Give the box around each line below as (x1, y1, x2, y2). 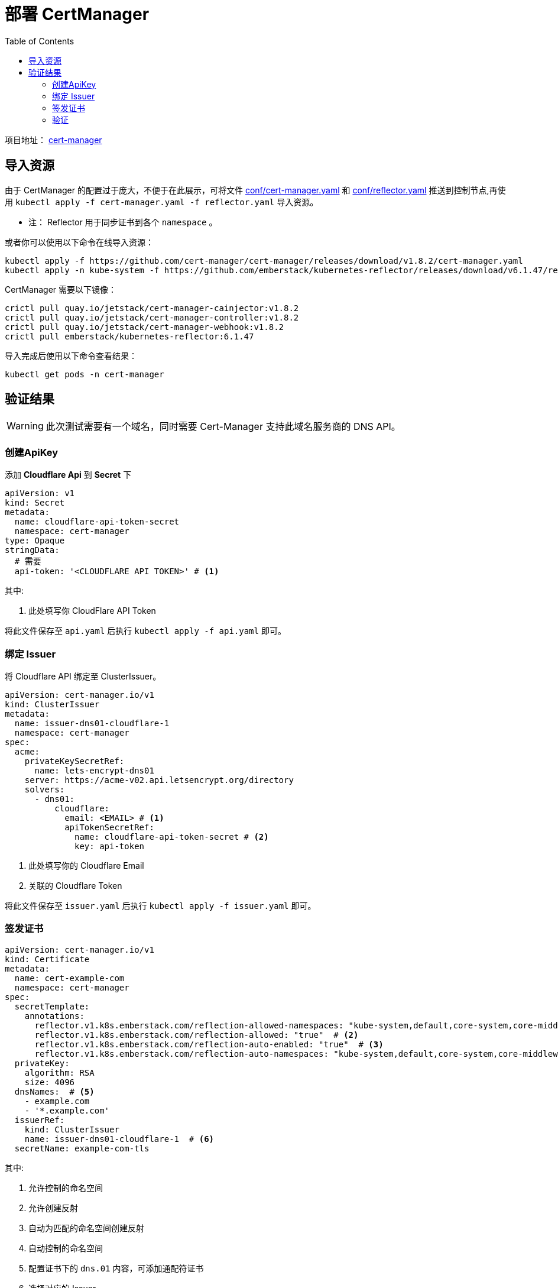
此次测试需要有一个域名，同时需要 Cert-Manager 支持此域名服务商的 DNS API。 (46, 420, 401, 433)
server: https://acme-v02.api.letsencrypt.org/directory (24, 775, 294, 785)
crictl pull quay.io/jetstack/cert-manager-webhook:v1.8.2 (5, 322, 284, 332)
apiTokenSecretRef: (64, 822, 154, 832)
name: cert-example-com (14, 973, 125, 983)
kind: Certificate (5, 954, 90, 964)
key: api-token (74, 841, 145, 851)
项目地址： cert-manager (5, 134, 102, 145)
